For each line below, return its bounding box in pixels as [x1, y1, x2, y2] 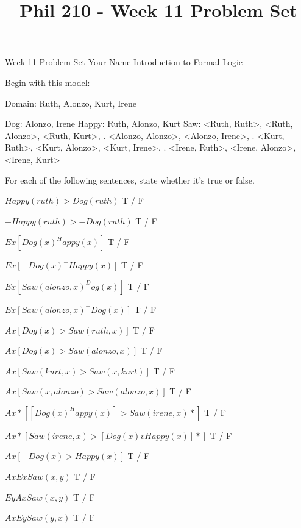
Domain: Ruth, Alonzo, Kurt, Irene [5, 96, 136, 109]
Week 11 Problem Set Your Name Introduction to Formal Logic [5, 55, 243, 68]
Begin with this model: [5, 76, 90, 88]
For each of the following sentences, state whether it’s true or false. [5, 173, 255, 186]
